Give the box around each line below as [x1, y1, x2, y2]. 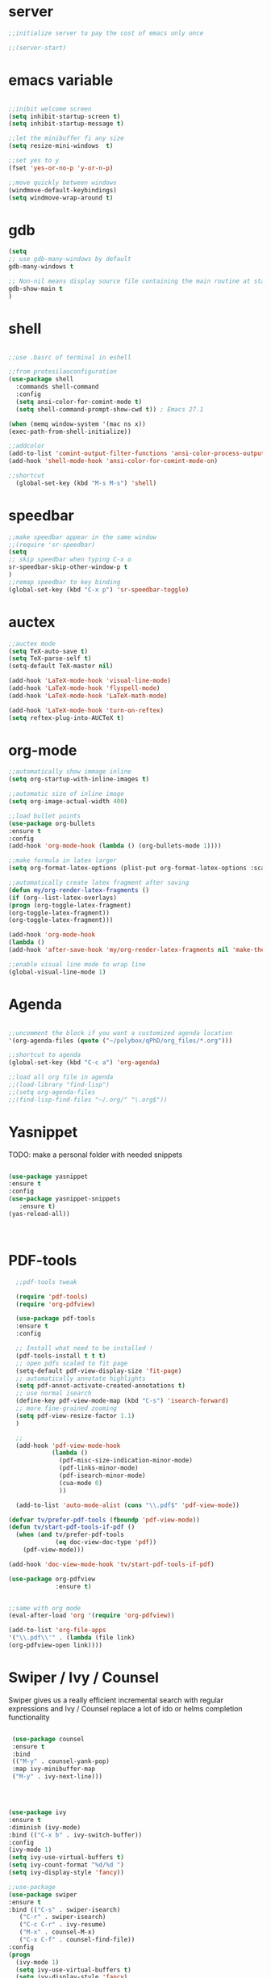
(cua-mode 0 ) [59, 1479, 103, 1487]
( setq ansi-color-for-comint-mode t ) [15, 398, 143, 406]
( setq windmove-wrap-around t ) [8, 193, 114, 202]
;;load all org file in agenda [8, 1073, 114, 1081]
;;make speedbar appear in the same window [8, 532, 157, 541]
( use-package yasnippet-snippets [8, 1195, 121, 1203]
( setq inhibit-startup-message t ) [8, 120, 125, 128]
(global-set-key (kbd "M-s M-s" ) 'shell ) [15, 479, 157, 487]
